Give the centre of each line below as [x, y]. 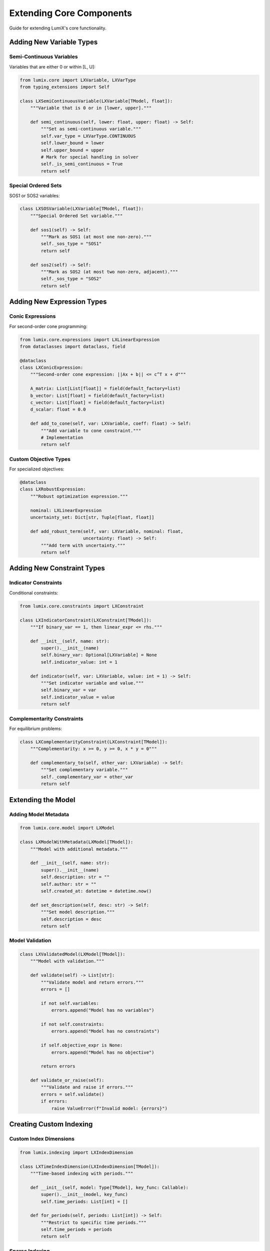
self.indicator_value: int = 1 [79, 662]
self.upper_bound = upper [72, 150]
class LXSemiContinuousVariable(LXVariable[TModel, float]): [96, 101]
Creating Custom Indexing [51, 1124]
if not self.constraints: [72, 1024]
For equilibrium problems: [36, 729]
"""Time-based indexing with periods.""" [82, 1173]
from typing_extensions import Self [65, 87]
